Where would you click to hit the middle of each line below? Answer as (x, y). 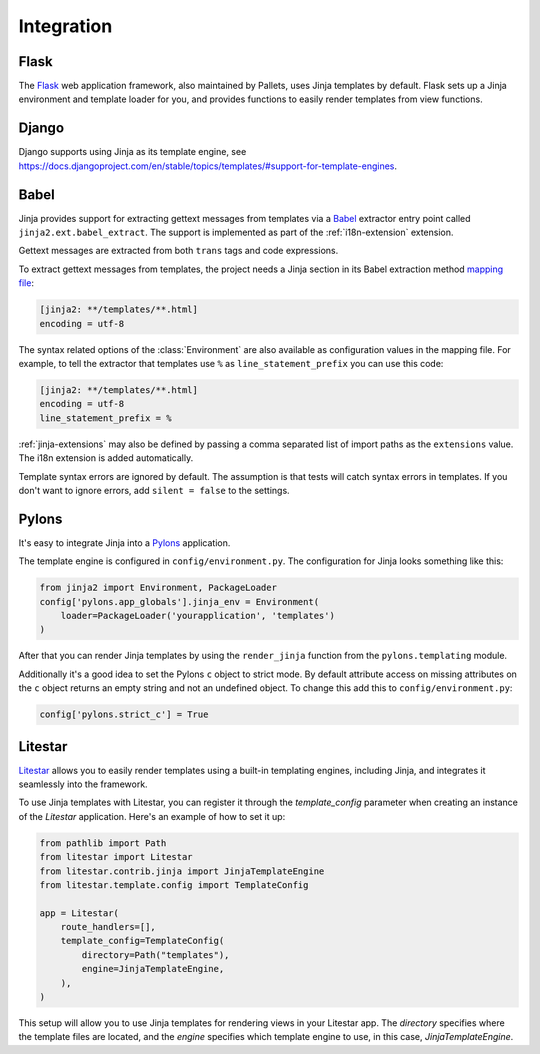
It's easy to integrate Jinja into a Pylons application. (124, 542)
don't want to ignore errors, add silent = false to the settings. (154, 490)
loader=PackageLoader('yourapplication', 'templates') (197, 615)
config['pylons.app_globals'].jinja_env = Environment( (179, 601)
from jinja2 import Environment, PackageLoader (158, 588)
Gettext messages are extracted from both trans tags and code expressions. (178, 251)
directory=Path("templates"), (155, 954)
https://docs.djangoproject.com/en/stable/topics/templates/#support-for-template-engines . (208, 166)
